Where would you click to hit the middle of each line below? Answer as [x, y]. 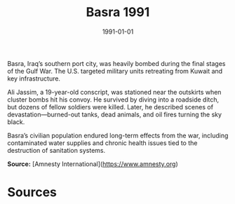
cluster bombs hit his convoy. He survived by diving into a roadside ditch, [113, 100]
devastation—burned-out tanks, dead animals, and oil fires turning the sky [115, 114]
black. [16, 122]
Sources [32, 192]
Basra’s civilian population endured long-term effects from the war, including [118, 135]
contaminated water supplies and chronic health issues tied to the [102, 143]
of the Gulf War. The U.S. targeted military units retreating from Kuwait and [115, 71]
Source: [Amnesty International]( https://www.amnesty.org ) [93, 164]
